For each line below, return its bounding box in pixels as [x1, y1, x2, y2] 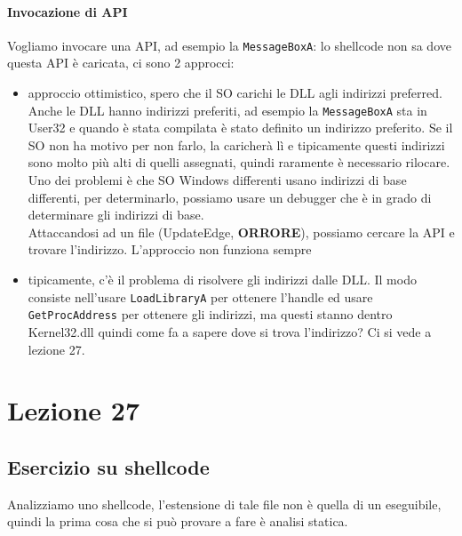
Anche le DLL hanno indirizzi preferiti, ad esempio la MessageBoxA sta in [28, 100, 427, 119]
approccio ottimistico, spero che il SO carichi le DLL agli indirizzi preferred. [28, 84, 442, 102]
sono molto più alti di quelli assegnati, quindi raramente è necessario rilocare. [28, 153, 450, 172]
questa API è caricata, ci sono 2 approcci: [7, 53, 235, 72]
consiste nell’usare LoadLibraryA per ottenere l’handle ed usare [28, 287, 373, 306]
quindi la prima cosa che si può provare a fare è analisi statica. [7, 512, 348, 531]
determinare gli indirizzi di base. [28, 205, 204, 224]
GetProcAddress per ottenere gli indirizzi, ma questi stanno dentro [28, 305, 393, 324]
